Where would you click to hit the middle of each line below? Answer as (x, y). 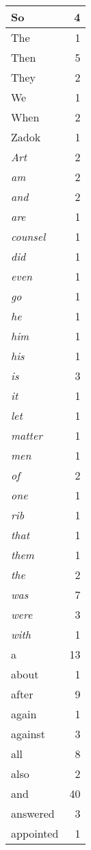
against (28, 734)
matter (27, 435)
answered (33, 813)
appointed (35, 833)
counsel (28, 236)
